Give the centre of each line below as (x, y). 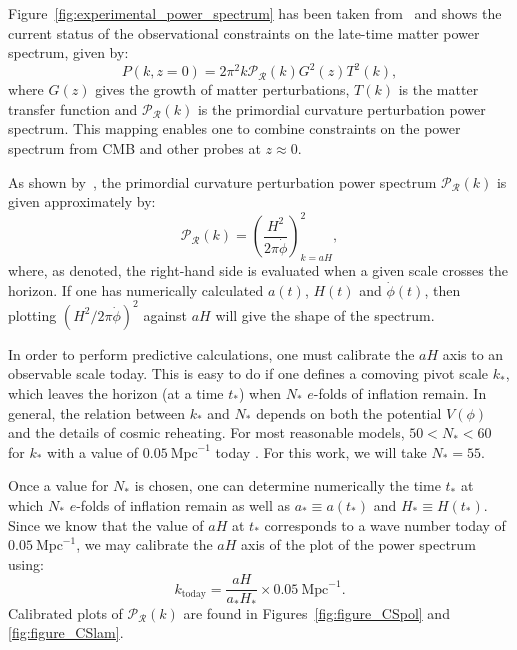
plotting (32, 314)
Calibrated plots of (65, 612)
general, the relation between (97, 412)
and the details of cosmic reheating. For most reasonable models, (206, 432)
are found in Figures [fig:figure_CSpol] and (316, 612)
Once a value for (58, 485)
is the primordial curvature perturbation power (341, 108)
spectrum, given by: (68, 52)
